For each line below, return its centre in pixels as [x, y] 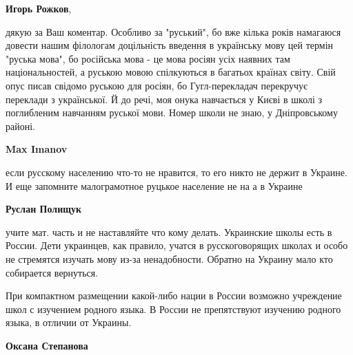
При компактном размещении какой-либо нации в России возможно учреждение [174, 295]
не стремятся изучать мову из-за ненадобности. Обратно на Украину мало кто [169, 258]
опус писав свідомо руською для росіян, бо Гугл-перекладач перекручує [157, 85]
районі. [20, 126]
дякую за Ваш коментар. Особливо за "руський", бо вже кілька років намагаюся [173, 31]
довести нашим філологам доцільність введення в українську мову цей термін [170, 45]
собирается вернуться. [52, 272]
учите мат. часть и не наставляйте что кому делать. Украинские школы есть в [169, 232]
